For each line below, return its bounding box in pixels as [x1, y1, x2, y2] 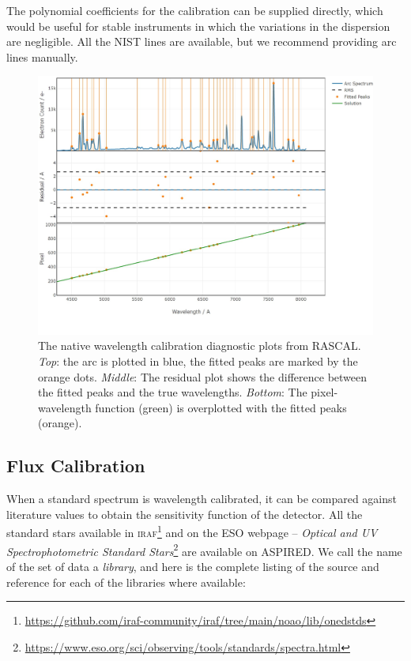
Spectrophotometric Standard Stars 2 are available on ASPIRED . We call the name [6, 540, 402, 559]
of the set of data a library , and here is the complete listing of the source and [6, 558, 379, 574]
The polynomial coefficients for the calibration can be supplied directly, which [6, 2, 383, 18]
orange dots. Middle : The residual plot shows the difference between [38, 368, 368, 385]
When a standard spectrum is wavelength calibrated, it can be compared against [6, 490, 397, 507]
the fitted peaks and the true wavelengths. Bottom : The [38, 384, 307, 400]
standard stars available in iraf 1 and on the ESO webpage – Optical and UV [6, 522, 378, 541]
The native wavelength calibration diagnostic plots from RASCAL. [38, 337, 361, 354]
